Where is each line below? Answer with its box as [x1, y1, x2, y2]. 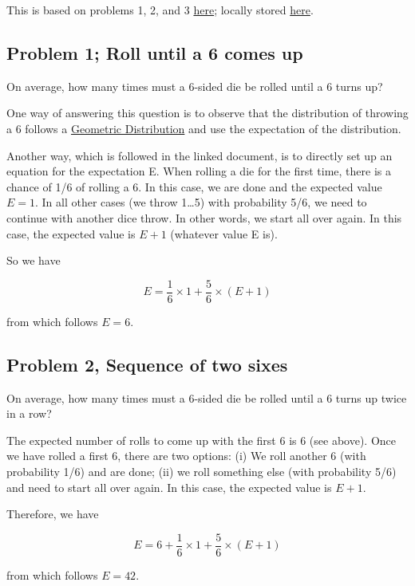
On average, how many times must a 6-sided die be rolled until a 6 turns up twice [6, 389, 407, 406]
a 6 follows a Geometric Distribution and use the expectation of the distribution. [6, 120, 401, 136]
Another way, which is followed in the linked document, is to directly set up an [6, 147, 393, 163]
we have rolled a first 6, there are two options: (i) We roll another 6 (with [6, 447, 366, 464]
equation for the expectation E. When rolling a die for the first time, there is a [6, 163, 392, 179]
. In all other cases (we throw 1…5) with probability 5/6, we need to [35, 194, 367, 210]
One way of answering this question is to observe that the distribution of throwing [6, 104, 409, 121]
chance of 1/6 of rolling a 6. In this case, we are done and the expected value [6, 178, 382, 195]
